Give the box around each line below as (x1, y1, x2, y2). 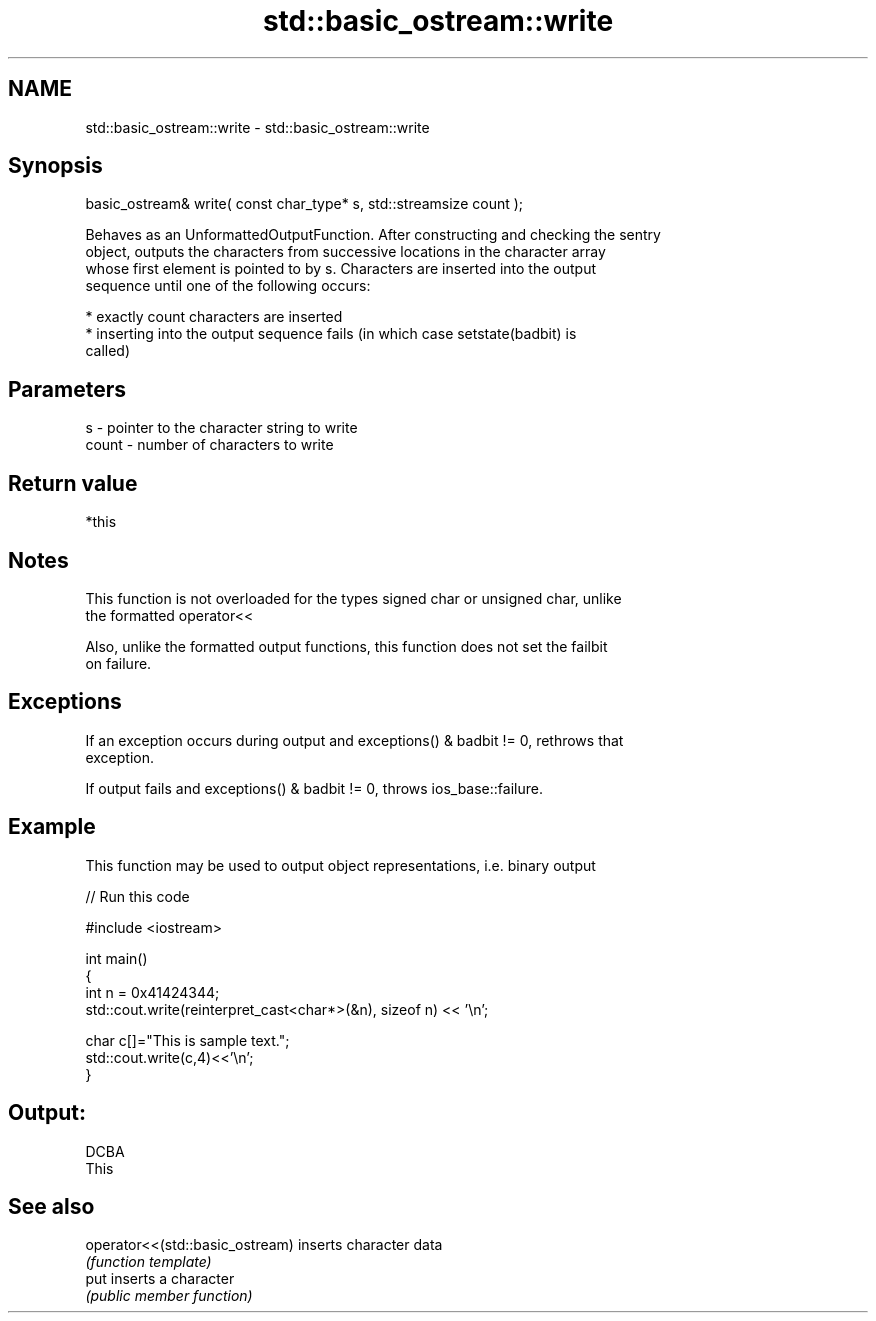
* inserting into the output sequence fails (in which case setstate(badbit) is (85, 325, 577, 343)
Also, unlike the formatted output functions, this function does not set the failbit (85, 637, 608, 655)
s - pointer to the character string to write (85, 419, 358, 437)
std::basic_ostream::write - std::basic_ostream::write (85, 118, 430, 136)
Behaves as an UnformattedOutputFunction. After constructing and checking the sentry (85, 226, 661, 244)
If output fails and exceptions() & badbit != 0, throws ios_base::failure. (85, 779, 543, 797)
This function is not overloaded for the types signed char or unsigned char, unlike (85, 589, 622, 607)
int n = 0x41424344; (85, 983, 220, 1001)
